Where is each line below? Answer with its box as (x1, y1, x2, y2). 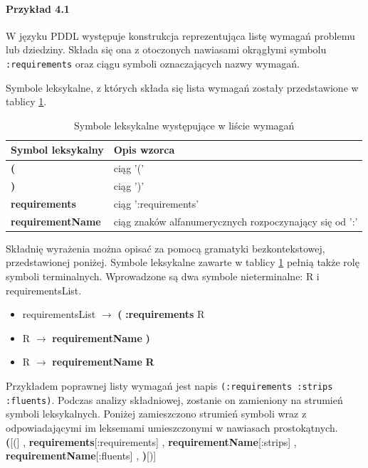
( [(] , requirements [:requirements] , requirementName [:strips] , (6, 434, 297, 449)
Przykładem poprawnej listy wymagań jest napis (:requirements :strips (6, 378, 333, 393)
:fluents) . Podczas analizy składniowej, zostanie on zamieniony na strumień (6, 392, 343, 407)
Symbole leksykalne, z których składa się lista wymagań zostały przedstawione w (6, 80, 359, 95)
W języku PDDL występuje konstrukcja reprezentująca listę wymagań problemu (6, 28, 355, 43)
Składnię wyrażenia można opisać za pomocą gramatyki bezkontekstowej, (6, 240, 325, 255)
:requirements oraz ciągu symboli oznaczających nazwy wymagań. (6, 55, 300, 70)
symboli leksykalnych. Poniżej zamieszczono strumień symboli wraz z (6, 406, 307, 421)
